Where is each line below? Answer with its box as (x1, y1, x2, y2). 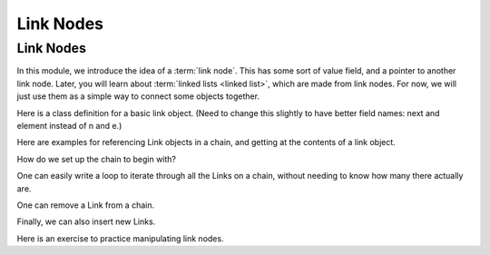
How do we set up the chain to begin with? (16, 153, 177, 164)
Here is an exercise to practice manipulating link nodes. (16, 232, 224, 244)
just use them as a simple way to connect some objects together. (16, 91, 260, 102)
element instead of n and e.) (16, 120, 122, 131)
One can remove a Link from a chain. (16, 200, 155, 211)
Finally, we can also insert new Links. (16, 216, 156, 227)
